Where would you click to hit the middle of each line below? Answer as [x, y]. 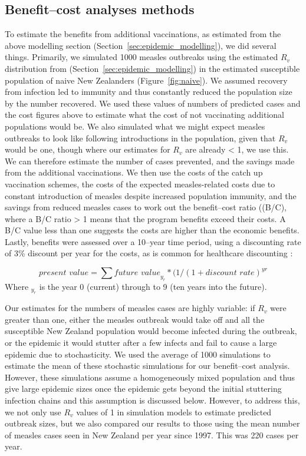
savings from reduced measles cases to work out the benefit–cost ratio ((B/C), [146, 207]
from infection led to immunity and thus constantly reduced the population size [149, 92]
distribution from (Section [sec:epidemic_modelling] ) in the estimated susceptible [152, 68]
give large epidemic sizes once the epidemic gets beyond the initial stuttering [143, 389]
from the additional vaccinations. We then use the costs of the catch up [134, 172]
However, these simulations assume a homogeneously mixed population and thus [150, 377]
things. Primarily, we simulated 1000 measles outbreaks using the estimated [142, 57]
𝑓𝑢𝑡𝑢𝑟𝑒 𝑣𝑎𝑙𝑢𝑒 [137, 273]
